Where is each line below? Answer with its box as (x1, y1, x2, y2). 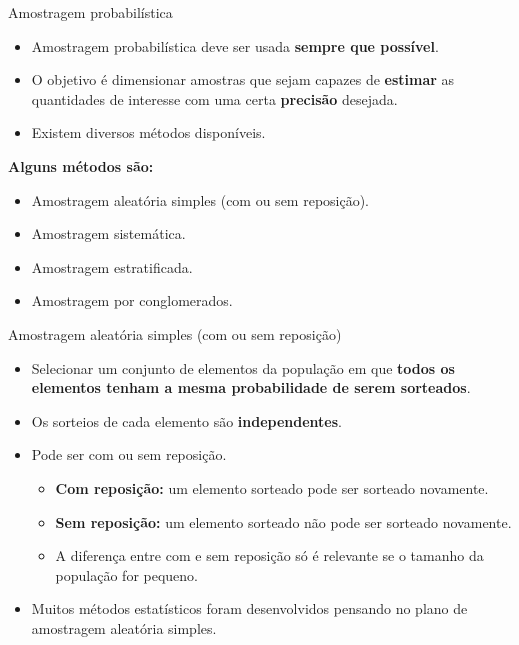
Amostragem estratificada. (31, 256, 193, 277)
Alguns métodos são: (8, 155, 154, 176)
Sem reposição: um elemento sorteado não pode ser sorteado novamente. (55, 511, 512, 532)
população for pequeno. (55, 564, 199, 585)
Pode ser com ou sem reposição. (31, 444, 227, 465)
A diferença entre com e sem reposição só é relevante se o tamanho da (55, 545, 484, 566)
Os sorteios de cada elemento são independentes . (31, 410, 342, 431)
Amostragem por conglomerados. (31, 290, 233, 311)
